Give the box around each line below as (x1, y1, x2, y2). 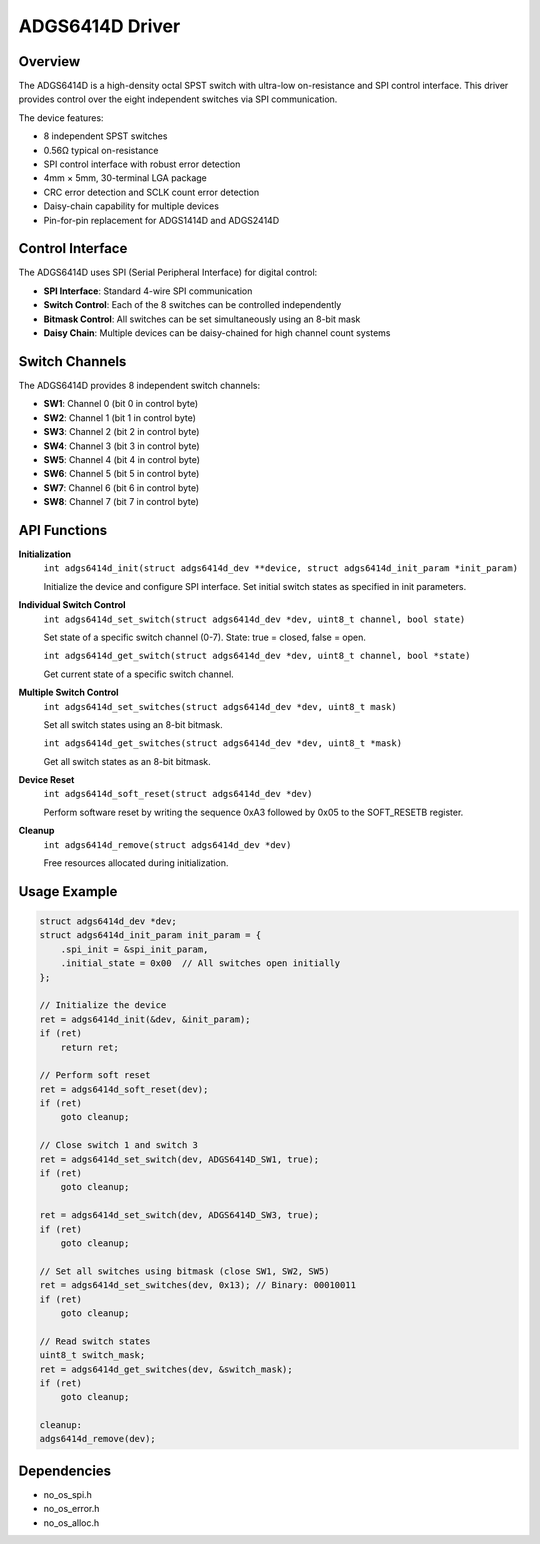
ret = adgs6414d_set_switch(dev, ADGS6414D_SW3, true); (39, 1210, 320, 1221)
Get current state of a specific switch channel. (43, 668, 234, 680)
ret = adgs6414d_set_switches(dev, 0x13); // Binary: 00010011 (39, 1280, 357, 1291)
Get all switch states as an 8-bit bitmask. (43, 755, 212, 767)
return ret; (60, 1041, 120, 1053)
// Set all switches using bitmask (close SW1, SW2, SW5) (39, 1265, 330, 1277)
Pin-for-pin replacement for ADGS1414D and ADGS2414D (43, 214, 280, 226)
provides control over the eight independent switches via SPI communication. (18, 93, 338, 105)
